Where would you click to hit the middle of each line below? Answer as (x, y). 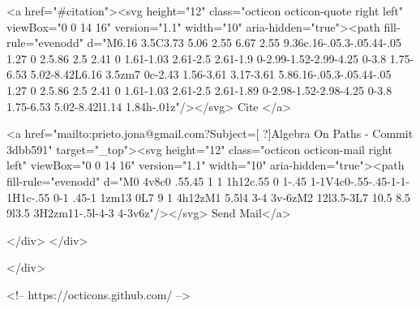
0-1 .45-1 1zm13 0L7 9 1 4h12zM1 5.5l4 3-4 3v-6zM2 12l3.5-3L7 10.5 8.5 (232, 197)
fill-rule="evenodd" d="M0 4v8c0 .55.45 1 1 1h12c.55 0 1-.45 (157, 180)
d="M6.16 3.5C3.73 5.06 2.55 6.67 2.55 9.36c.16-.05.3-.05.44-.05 (244, 43)
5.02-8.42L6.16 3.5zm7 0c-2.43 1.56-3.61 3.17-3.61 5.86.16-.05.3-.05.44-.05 (211, 74)
